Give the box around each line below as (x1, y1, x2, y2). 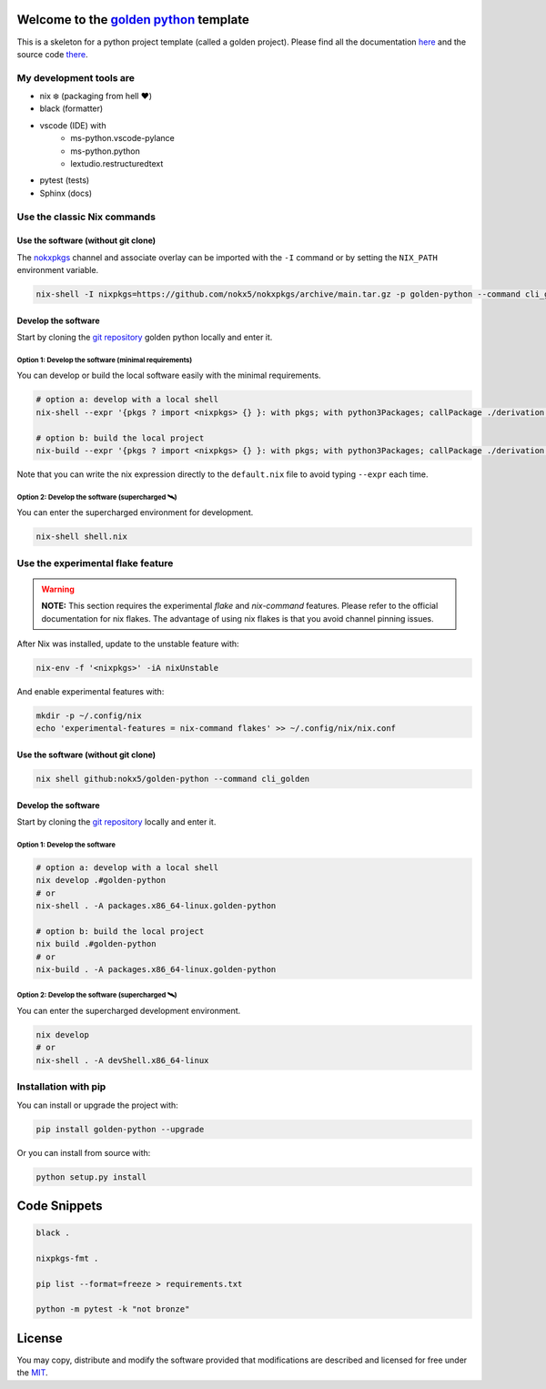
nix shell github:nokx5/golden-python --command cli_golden (35, 774, 310, 784)
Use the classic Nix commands (16, 210, 157, 223)
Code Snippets (16, 1198, 103, 1213)
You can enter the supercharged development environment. (16, 1006, 241, 1017)
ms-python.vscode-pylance (70, 133, 175, 144)
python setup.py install (35, 1171, 147, 1182)
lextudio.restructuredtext (70, 158, 164, 168)
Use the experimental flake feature (16, 556, 174, 569)
